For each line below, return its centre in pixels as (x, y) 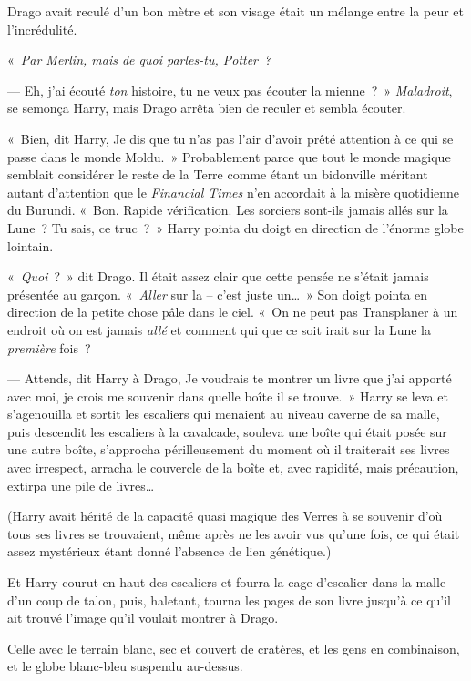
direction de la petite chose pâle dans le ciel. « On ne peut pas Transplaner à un (233, 312)
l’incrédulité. (42, 29)
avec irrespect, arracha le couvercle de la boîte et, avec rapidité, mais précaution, (233, 468)
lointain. (31, 245)
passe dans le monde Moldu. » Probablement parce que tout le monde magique (229, 156)
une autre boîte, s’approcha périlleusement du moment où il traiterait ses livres (229, 449)
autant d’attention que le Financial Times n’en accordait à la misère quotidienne (234, 192)
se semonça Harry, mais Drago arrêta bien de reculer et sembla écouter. (207, 108)
